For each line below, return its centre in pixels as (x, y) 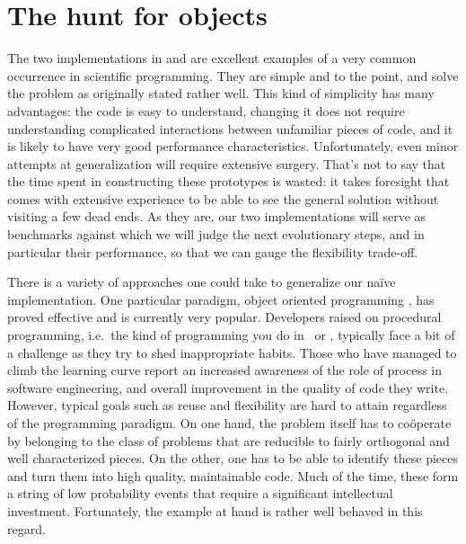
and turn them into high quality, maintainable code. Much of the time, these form (233, 475)
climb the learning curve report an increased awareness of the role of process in (225, 370)
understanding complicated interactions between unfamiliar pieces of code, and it (230, 128)
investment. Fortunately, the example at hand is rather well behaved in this (215, 510)
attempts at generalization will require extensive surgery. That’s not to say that (227, 163)
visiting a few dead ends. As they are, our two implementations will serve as (217, 216)
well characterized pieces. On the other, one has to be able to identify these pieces (233, 458)
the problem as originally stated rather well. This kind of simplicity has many (221, 93)
